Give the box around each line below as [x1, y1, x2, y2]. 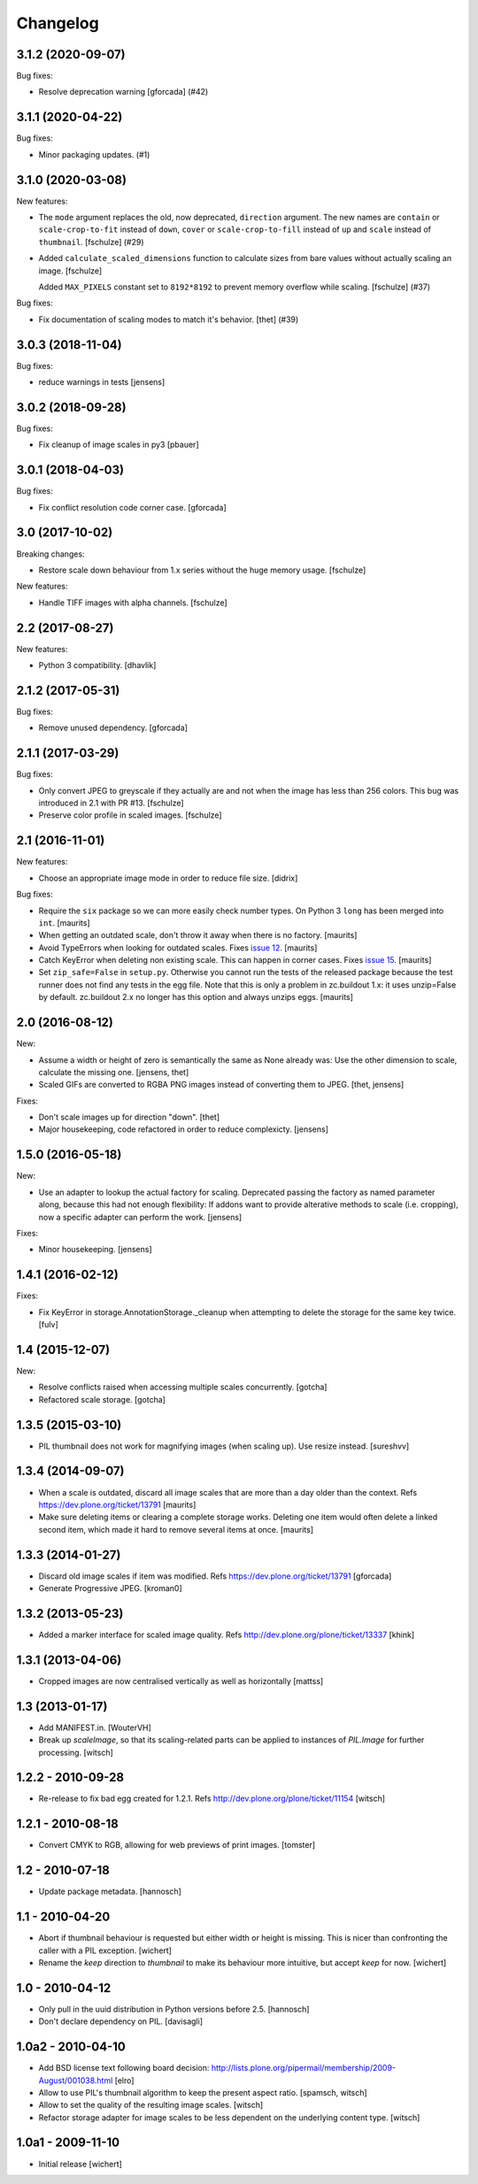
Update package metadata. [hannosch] [38, 1886, 181, 1897]
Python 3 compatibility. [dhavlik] [38, 660, 157, 671]
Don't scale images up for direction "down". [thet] [38, 1111, 220, 1123]
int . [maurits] [38, 917, 90, 928]
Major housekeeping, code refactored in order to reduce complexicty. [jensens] [38, 1124, 329, 1134]
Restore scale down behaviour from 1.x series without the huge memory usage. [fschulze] [38, 565, 366, 575]
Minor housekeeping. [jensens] [38, 1244, 152, 1255]
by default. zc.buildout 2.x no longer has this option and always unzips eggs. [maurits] [38, 992, 354, 1003]
